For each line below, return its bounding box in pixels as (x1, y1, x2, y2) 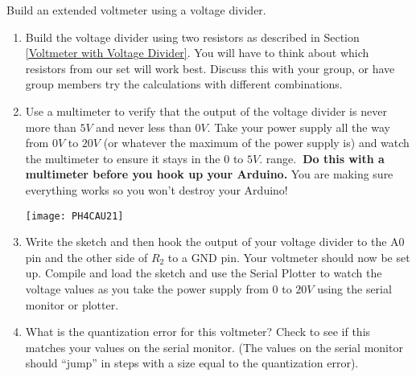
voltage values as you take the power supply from (25, 280, 269, 297)
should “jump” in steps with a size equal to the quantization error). (25, 354, 359, 371)
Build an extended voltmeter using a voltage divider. (6, 2, 266, 18)
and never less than (96, 118, 192, 135)
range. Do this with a (266, 150, 385, 166)
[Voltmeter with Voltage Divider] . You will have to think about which (25, 44, 369, 61)
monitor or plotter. (25, 296, 119, 313)
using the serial (317, 280, 392, 297)
